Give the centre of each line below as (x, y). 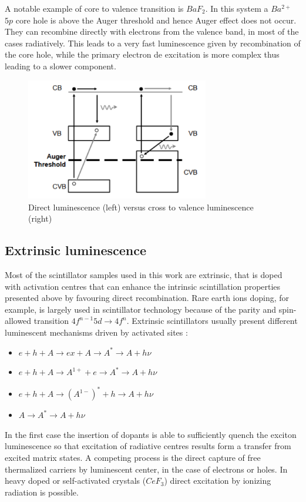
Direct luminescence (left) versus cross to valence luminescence (141, 207)
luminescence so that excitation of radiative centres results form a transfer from (148, 446)
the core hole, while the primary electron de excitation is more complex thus (142, 54)
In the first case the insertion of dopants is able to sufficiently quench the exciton (151, 434)
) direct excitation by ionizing (218, 481)
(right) (40, 218)
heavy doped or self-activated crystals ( (75, 481)
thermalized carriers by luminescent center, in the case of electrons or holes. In (146, 469)
